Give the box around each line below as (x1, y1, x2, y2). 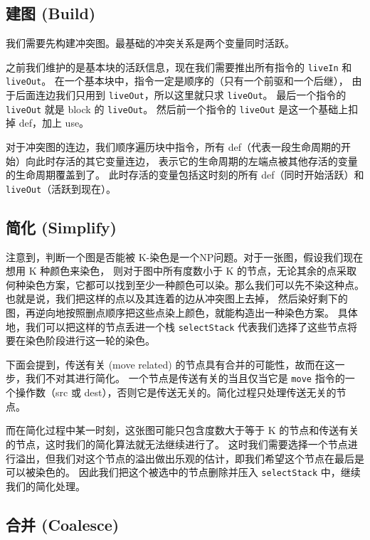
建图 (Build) (6, 2, 96, 24)
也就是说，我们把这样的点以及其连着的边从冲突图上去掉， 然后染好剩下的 (6, 291, 348, 306)
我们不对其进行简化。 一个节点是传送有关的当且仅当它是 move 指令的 (25, 371, 345, 386)
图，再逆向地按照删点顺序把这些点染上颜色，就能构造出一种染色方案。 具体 (6, 305, 358, 320)
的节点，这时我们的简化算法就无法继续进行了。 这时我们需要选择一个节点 (6, 436, 348, 451)
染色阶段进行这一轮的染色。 (25, 333, 155, 348)
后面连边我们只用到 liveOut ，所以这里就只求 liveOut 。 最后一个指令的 (15, 88, 347, 102)
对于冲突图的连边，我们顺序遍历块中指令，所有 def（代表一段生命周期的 (6, 139, 341, 154)
